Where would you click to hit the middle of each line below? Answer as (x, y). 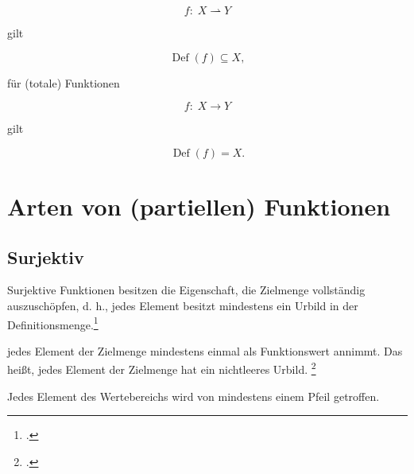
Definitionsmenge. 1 (53, 323)
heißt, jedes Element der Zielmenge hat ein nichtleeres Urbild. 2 (162, 368)
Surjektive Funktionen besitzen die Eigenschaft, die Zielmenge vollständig (186, 290)
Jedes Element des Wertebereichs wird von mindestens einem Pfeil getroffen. (193, 396)
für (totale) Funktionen (64, 82)
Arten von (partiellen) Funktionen (199, 206)
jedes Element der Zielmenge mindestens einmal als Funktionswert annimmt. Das (205, 350)
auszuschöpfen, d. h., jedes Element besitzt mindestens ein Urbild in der (183, 305)
